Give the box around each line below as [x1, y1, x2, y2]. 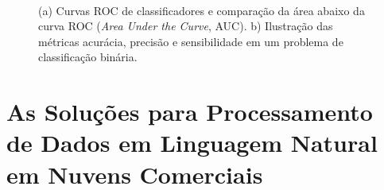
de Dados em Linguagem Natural [6, 126, 378, 159]
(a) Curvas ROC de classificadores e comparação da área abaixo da [38, 2, 365, 18]
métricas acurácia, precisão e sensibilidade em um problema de [38, 33, 343, 49]
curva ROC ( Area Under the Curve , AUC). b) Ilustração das [38, 17, 333, 34]
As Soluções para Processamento [6, 95, 373, 128]
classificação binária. [38, 48, 138, 65]
